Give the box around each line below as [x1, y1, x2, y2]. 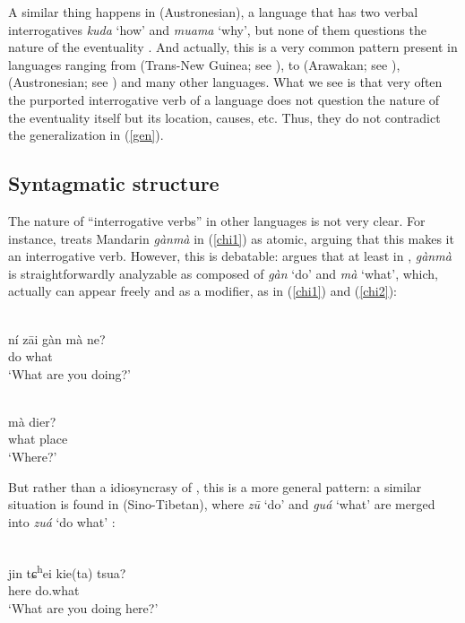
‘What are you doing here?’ [8, 598, 159, 617]
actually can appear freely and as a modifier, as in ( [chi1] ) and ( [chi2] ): [8, 281, 397, 300]
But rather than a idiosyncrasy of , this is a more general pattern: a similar [8, 477, 422, 496]
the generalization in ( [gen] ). [8, 125, 164, 144]
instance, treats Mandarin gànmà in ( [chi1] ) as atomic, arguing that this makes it [8, 229, 454, 247]
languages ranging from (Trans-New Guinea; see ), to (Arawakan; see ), [8, 55, 400, 74]
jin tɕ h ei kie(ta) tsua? [8, 561, 126, 582]
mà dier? [8, 411, 56, 430]
